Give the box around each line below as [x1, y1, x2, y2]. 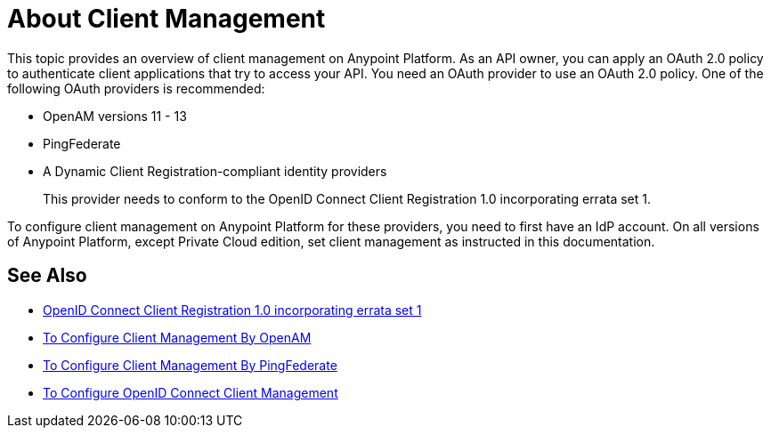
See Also [7, 264, 87, 287]
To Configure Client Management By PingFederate [43, 357, 337, 373]
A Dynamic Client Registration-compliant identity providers [43, 163, 387, 179]
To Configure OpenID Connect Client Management [43, 384, 338, 400]
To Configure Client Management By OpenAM [43, 329, 312, 345]
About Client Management [7, 4, 326, 34]
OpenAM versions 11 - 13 [43, 108, 187, 124]
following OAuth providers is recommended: [7, 80, 265, 96]
